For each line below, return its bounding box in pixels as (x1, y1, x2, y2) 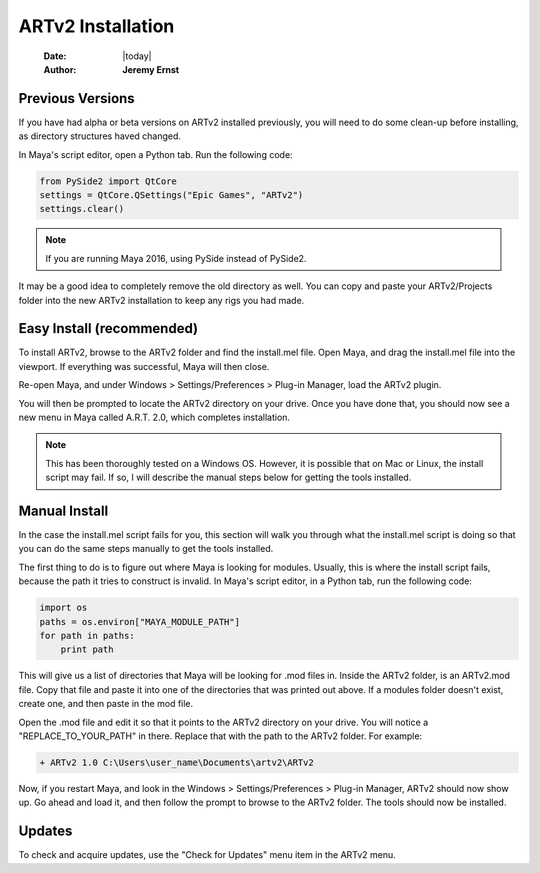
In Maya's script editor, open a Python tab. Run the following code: (18, 148, 294, 160)
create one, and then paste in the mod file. (18, 698, 194, 710)
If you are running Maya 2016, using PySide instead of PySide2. (45, 252, 307, 264)
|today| (122, 50, 152, 62)
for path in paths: (39, 630, 135, 642)
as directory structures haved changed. (18, 130, 182, 142)
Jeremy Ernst (122, 63, 180, 75)
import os (39, 602, 88, 614)
